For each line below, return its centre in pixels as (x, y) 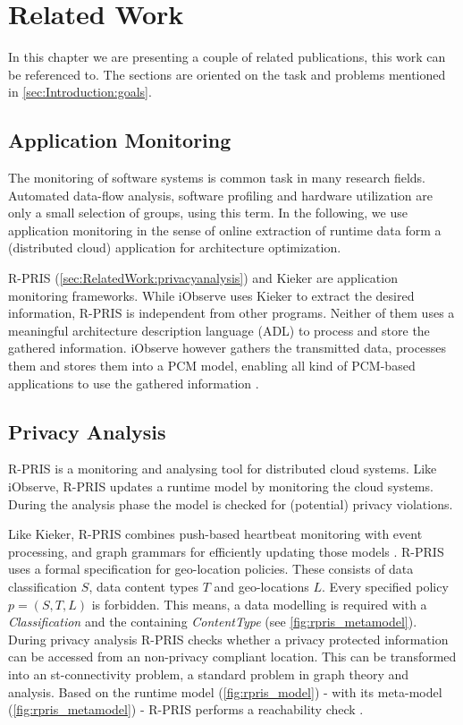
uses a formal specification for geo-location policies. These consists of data (211, 569)
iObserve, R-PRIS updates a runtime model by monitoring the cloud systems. (221, 486)
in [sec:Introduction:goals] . (80, 92)
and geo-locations (261, 586)
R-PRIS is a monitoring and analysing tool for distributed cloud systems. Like (223, 469)
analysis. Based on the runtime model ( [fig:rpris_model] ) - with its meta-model (225, 691)
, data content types (143, 586)
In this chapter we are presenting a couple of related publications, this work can (227, 57)
